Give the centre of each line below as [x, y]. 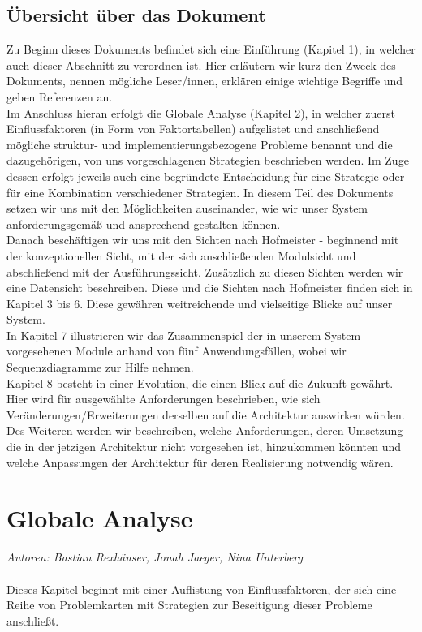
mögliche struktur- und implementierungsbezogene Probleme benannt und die [200, 144]
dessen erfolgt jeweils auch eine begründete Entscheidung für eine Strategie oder [206, 176]
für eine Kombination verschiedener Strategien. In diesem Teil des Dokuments [200, 192]
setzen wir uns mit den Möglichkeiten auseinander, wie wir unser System [187, 208]
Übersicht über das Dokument [136, 15]
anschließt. [33, 620]
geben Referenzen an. [60, 96]
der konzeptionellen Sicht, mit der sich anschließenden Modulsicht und [181, 255]
